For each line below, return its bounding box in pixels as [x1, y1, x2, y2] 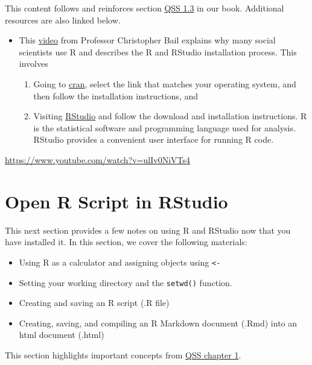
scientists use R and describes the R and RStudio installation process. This [19, 45, 297, 58]
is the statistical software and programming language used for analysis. [33, 121, 296, 134]
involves [19, 57, 48, 70]
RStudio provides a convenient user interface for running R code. [33, 133, 274, 146]
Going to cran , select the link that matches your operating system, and [33, 77, 296, 90]
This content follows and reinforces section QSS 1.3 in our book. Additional [5, 2, 284, 14]
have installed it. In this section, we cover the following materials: [5, 236, 247, 248]
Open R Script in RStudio [5, 189, 228, 213]
